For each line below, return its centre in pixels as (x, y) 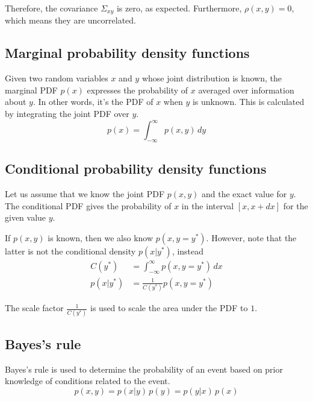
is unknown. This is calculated (248, 102)
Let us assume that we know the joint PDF (85, 194)
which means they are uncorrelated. (70, 20)
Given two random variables (57, 78)
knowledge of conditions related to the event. (88, 381)
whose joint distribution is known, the (212, 78)
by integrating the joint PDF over (67, 114)
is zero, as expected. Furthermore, (179, 8)
